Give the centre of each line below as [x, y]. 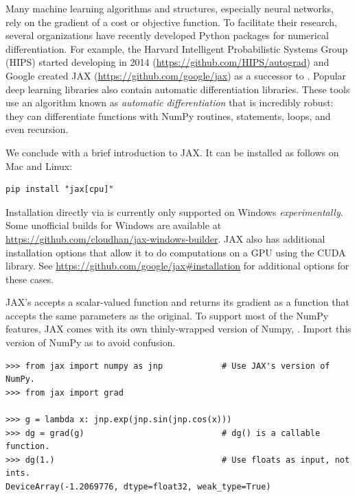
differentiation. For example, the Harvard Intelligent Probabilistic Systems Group [177, 48]
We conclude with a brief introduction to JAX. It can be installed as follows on [172, 152]
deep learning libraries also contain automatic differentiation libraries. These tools [178, 89]
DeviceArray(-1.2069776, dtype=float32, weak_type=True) [138, 487]
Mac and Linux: [39, 166]
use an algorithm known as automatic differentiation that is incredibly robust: [170, 102]
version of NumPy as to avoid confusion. [91, 342]
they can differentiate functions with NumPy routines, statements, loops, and [168, 116]
